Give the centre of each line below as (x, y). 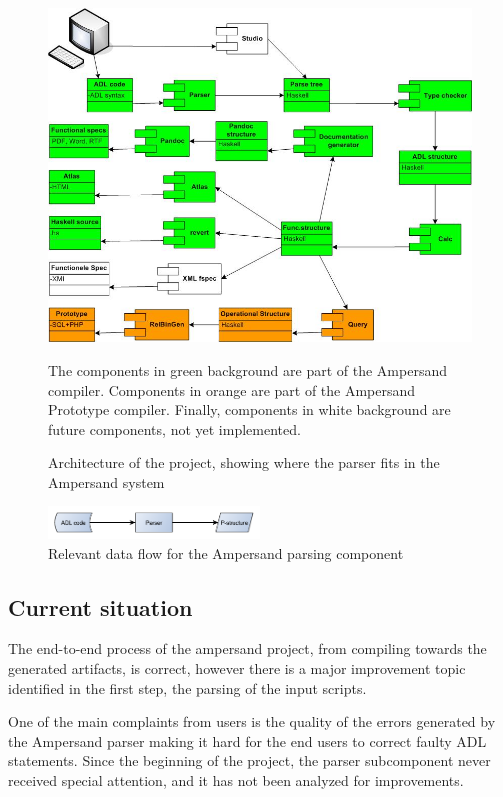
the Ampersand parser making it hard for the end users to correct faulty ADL (247, 740)
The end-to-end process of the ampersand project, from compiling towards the (247, 648)
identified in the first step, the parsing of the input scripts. (187, 687)
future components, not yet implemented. (174, 428)
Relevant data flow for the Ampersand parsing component (226, 552)
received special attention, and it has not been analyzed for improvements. (236, 779)
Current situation (100, 606)
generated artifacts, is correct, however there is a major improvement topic (237, 667)
